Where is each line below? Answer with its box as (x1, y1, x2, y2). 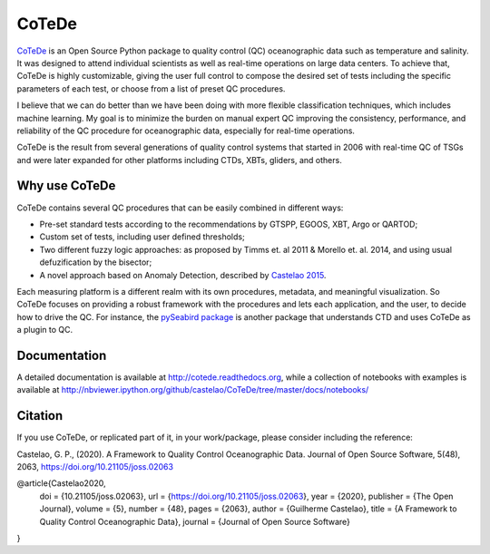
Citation (16, 408, 64, 423)
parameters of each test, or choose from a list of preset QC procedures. (16, 83, 286, 94)
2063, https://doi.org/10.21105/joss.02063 (16, 462, 174, 472)
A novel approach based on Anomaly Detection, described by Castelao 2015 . (39, 269, 327, 280)
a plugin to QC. (16, 325, 73, 335)
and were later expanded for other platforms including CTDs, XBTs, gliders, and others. (16, 154, 342, 165)
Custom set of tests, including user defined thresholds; (39, 231, 245, 242)
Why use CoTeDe (16, 178, 116, 194)
